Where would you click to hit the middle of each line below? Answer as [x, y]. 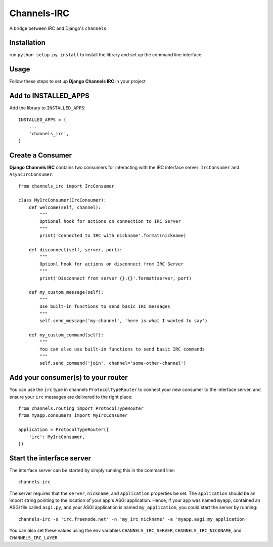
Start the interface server [50, 458]
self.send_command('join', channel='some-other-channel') [113, 363]
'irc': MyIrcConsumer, [57, 437]
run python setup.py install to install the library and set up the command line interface [105, 55]
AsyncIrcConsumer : [31, 174]
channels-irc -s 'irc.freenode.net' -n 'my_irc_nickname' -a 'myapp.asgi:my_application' [133, 519]
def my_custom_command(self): [66, 335]
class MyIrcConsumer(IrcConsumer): [62, 200]
